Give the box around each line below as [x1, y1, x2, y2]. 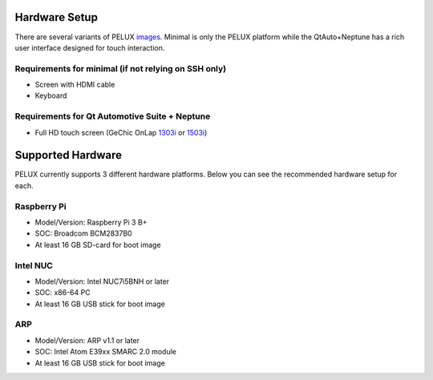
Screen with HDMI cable [34, 80, 115, 90]
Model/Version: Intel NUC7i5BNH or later [34, 277, 170, 286]
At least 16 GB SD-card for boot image [34, 240, 161, 249]
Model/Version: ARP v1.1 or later [34, 335, 140, 345]
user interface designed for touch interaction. [14, 42, 165, 52]
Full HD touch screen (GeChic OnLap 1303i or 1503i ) [34, 127, 208, 137]
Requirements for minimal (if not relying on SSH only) [14, 63, 227, 74]
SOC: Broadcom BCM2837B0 [34, 228, 132, 238]
